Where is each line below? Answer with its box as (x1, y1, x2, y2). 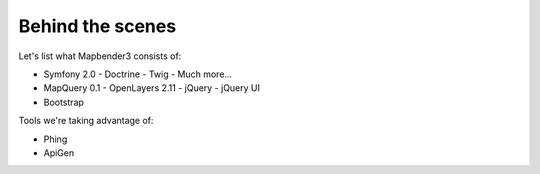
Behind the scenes (18, 15, 177, 37)
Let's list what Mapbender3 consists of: (18, 50, 182, 62)
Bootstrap (43, 96, 85, 108)
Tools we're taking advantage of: (18, 115, 154, 127)
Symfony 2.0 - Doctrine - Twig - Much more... (43, 68, 233, 80)
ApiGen (43, 146, 75, 159)
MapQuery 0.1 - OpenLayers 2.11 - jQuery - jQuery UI (43, 82, 260, 94)
